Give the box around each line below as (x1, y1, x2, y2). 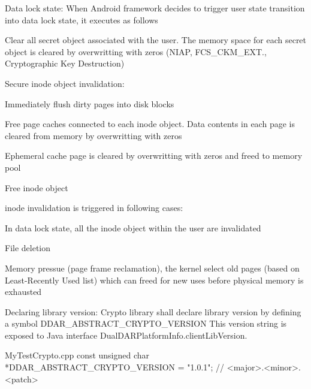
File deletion (5, 242, 51, 254)
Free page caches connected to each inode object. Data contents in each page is (5, 117, 295, 130)
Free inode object (5, 181, 68, 194)
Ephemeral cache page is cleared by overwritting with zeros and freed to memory (5, 149, 303, 162)
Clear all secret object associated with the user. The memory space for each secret (5, 34, 307, 46)
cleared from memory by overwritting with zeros (5, 129, 182, 141)
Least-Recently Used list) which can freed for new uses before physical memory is (5, 273, 304, 286)
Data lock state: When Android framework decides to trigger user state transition (5, 2, 305, 14)
